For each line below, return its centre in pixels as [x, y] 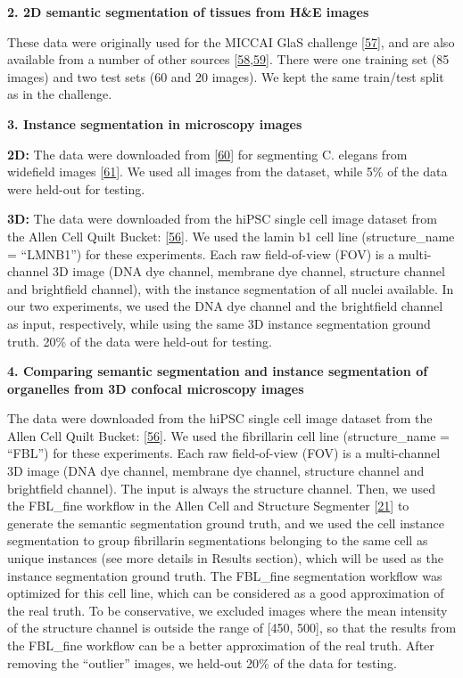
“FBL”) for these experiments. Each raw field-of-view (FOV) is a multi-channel [224, 453]
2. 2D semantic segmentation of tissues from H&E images [188, 12]
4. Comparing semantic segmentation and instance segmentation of [218, 371]
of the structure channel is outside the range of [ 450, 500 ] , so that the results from [232, 628]
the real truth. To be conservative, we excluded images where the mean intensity [227, 610]
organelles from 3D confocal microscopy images [156, 388]
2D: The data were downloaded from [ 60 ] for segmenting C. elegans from [207, 154]
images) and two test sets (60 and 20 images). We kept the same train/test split [226, 76]
